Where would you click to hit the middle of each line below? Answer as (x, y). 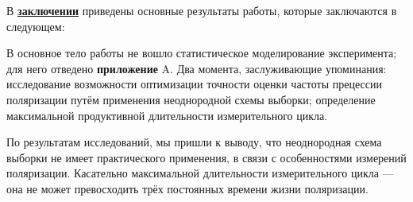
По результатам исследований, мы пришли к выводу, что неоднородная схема (194, 142)
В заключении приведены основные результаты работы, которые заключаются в (202, 10)
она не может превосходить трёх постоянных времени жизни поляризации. (187, 188)
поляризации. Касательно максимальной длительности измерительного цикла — (200, 173)
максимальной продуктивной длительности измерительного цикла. (167, 115)
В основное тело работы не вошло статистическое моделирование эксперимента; (202, 53)
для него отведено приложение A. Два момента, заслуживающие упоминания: (197, 68)
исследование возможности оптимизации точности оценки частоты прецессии (194, 84)
